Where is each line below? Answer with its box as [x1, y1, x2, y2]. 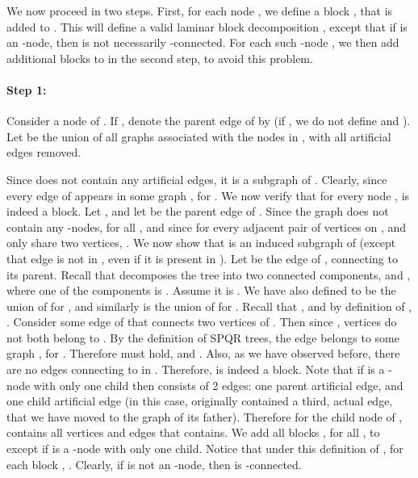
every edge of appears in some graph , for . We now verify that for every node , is [6, 187, 410, 203]
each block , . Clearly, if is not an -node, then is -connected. [6, 455, 302, 472]
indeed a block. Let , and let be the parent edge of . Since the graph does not [6, 203, 389, 220]
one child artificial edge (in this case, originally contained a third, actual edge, [6, 392, 393, 409]
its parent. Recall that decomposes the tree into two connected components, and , [6, 266, 411, 283]
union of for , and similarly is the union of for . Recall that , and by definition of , [6, 297, 412, 314]
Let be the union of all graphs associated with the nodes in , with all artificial [6, 128, 391, 145]
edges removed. [6, 144, 82, 161]
